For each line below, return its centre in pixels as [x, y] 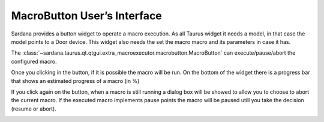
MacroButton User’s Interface [86, 16]
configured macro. [34, 61]
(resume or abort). [34, 109]
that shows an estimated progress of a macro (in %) [75, 81]
